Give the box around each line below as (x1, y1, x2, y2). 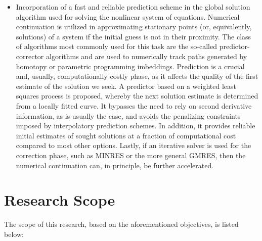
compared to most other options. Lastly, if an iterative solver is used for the (16, 140, 251, 151)
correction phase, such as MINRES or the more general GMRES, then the (16, 150, 246, 160)
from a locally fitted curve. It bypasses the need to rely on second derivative (16, 100, 252, 111)
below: (4, 228, 24, 239)
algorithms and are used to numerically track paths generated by (46, 51, 247, 61)
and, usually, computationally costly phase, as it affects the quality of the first (16, 71, 258, 81)
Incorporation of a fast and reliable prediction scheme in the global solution (16, 2, 250, 12)
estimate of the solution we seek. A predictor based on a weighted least (16, 80, 236, 91)
